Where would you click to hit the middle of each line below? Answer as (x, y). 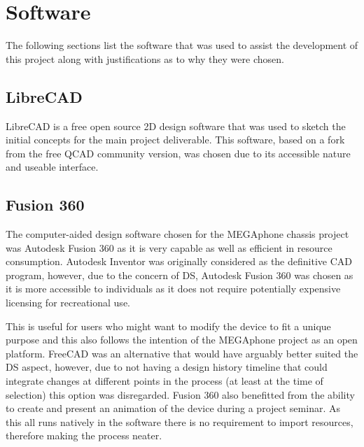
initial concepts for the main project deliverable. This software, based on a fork (175, 140)
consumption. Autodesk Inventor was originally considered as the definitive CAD (179, 261)
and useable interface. (52, 167)
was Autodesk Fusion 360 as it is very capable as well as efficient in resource (169, 247)
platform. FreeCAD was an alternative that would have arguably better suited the (182, 353)
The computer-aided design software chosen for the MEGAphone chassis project (177, 234)
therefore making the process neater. (84, 435)
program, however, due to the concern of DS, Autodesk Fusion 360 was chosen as (180, 275)
